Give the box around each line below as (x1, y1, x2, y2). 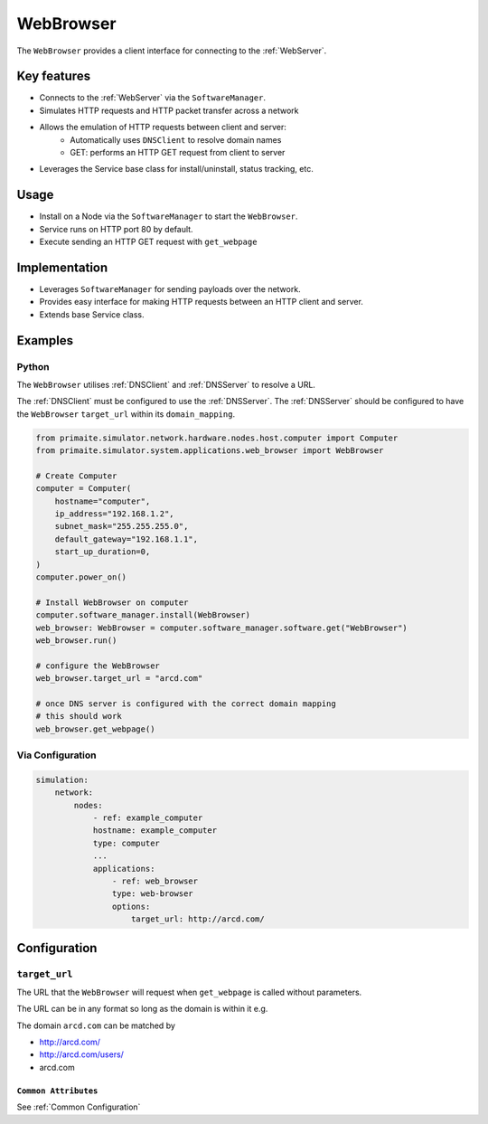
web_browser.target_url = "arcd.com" (35, 674, 203, 684)
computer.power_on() (35, 572, 127, 582)
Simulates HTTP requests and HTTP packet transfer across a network (39, 105, 299, 116)
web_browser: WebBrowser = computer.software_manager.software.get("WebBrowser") (35, 622, 408, 633)
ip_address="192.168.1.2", (54, 509, 175, 519)
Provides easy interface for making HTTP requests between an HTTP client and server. (39, 297, 363, 307)
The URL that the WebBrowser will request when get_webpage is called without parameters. (16, 987, 362, 997)
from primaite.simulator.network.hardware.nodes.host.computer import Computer (35, 432, 399, 443)
